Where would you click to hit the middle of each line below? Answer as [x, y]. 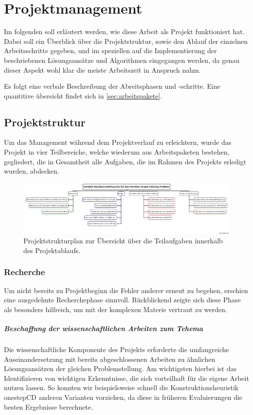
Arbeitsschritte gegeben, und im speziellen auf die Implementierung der [110, 50]
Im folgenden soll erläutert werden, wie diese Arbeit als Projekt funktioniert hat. [124, 31]
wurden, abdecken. [32, 171]
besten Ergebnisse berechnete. [48, 406]
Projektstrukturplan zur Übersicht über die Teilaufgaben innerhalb [123, 241]
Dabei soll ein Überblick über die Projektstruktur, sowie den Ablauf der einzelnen [126, 41]
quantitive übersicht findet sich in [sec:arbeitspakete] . [83, 95]
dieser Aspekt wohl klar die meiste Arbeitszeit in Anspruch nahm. [102, 69]
